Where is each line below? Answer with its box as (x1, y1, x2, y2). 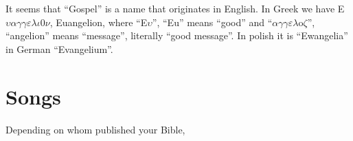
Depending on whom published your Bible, (5, 122, 185, 136)
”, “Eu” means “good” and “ (152, 14, 273, 29)
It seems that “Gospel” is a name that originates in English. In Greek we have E (5, 1, 345, 15)
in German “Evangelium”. (5, 41, 113, 56)
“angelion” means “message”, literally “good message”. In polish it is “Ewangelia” (5, 28, 348, 43)
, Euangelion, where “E (49, 14, 148, 29)
